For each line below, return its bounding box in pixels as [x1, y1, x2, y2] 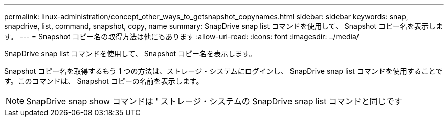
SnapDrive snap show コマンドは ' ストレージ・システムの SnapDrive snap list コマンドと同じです [26, 96, 402, 106]
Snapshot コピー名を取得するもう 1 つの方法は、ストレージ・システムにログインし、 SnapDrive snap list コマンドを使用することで [4, 67, 443, 75]
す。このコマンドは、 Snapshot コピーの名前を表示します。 [4, 77, 204, 85]
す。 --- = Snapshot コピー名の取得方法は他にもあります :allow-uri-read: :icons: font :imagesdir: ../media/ [4, 32, 359, 41]
